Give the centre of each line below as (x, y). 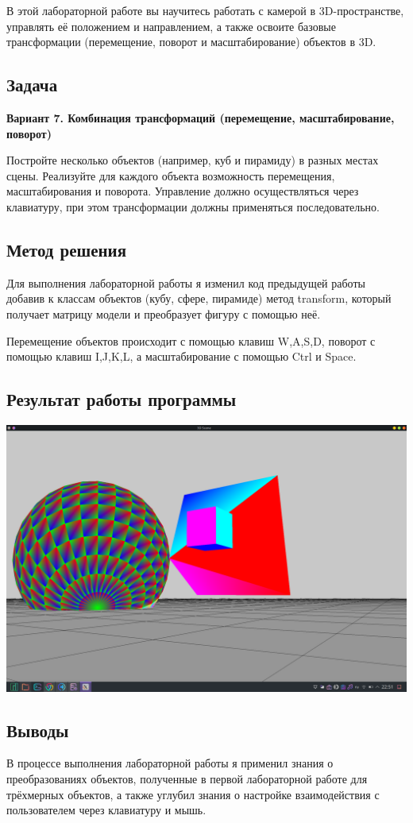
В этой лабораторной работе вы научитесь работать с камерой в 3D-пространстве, (205, 10)
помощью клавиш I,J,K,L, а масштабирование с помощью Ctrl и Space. (181, 356)
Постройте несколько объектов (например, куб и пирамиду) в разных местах (193, 160)
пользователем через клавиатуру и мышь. (106, 810)
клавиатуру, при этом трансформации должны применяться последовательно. (193, 206)
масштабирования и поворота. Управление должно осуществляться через (183, 191)
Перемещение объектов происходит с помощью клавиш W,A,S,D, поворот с (191, 340)
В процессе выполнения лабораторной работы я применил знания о (170, 763)
